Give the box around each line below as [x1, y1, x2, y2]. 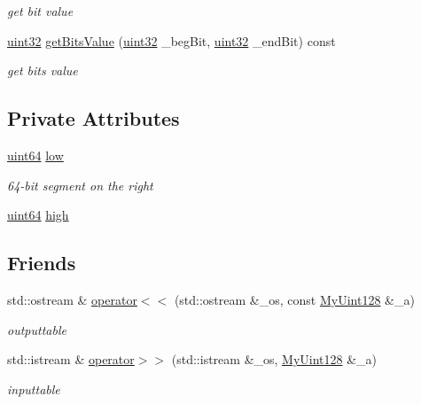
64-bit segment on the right [7, 175, 153, 194]
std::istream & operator [7, 350, 135, 369]
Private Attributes [7, 105, 180, 132]
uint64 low [7, 145, 64, 164]
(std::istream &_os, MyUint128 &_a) [171, 350, 378, 369]
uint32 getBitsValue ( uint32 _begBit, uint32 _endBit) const [7, 31, 336, 50]
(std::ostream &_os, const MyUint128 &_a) [174, 290, 415, 308]
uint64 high [7, 206, 69, 224]
